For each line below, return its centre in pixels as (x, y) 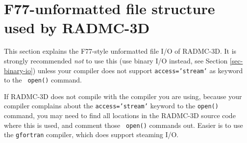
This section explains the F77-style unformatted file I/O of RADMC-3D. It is (120, 51)
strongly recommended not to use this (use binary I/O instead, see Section (116, 60)
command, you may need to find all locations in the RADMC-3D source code (120, 115)
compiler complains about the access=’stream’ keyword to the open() (111, 106)
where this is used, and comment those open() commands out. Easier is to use (123, 125)
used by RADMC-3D (77, 28)
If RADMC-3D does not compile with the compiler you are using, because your (123, 96)
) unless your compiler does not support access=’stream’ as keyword (138, 70)
